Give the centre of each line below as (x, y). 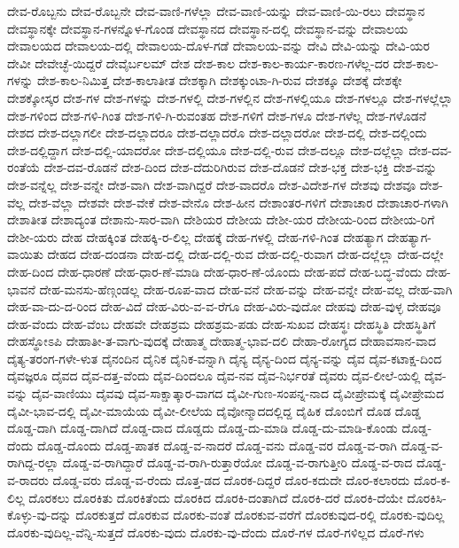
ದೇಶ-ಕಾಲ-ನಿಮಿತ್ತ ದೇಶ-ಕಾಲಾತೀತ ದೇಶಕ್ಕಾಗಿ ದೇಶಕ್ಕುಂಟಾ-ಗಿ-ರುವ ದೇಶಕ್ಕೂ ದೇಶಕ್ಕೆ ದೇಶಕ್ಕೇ (219, 80)
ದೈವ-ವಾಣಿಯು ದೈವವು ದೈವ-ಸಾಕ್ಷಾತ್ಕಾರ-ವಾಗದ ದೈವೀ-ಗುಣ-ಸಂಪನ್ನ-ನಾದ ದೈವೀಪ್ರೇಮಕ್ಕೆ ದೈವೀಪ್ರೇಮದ (237, 393)
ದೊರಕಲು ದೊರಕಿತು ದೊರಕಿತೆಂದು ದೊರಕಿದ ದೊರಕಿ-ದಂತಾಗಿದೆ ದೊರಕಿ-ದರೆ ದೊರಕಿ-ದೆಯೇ (216, 497)
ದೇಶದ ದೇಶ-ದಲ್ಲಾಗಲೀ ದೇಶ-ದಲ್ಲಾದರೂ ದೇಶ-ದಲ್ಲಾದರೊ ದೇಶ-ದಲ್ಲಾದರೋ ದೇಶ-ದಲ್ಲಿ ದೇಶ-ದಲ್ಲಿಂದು (217, 133)
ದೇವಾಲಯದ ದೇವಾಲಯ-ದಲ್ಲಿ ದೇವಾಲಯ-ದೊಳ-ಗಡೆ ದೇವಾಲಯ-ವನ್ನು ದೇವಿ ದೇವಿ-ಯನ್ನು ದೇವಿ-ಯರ (218, 46)
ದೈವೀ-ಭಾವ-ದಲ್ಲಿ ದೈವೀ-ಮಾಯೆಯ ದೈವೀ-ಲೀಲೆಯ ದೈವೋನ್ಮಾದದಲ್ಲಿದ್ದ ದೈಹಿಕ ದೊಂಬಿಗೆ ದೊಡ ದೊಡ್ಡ (214, 410)
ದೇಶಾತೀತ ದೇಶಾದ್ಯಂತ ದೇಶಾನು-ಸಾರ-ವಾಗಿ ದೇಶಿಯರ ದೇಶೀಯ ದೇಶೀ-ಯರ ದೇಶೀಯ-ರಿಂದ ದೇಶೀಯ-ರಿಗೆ (221, 219)
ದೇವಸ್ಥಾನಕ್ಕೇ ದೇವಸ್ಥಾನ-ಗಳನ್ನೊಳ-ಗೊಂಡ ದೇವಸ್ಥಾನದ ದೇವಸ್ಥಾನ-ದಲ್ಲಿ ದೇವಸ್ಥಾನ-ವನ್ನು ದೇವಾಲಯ (208, 28)
